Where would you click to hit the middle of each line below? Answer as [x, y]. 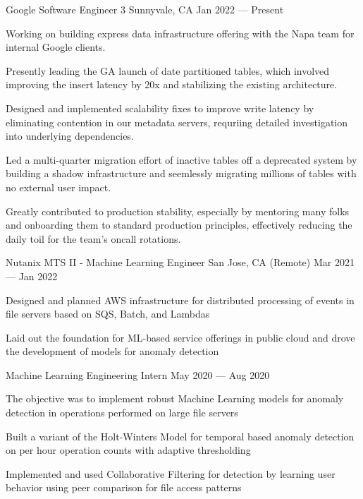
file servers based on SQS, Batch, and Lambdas [108, 314]
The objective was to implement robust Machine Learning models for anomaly [175, 398]
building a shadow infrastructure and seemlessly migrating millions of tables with [181, 173]
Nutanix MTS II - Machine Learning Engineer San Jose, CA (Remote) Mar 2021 [180, 262]
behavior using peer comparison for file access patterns [124, 487]
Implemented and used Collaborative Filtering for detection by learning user [171, 473]
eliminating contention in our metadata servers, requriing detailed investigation [177, 122]
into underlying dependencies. [70, 136]
